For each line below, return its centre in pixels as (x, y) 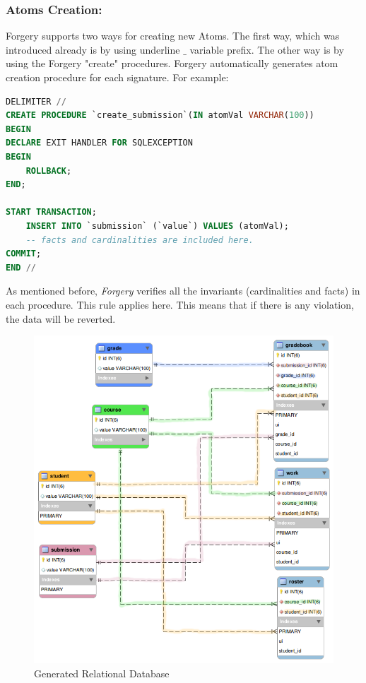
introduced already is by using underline (93, 49)
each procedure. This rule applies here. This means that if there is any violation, (180, 304)
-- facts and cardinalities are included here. (140, 240)
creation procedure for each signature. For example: (117, 77)
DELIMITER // (36, 101)
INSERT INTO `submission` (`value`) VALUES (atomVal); (157, 226)
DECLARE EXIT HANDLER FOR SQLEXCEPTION (99, 143)
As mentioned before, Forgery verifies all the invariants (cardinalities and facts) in (183, 291)
